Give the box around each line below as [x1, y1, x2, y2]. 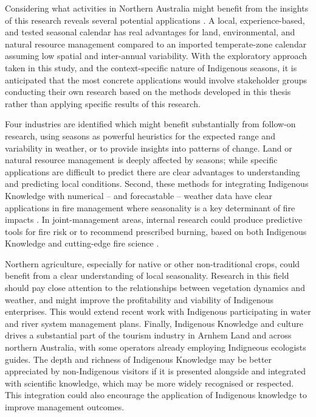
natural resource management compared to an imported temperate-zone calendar [5, 37, 307, 50]
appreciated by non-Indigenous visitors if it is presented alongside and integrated [5, 365, 306, 377]
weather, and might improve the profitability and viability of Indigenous [5, 293, 274, 306]
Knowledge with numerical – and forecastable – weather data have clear [5, 189, 273, 201]
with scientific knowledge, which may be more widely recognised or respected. [5, 376, 294, 389]
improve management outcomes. [5, 401, 125, 413]
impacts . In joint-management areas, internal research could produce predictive [5, 213, 303, 226]
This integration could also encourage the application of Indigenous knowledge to [5, 388, 307, 401]
